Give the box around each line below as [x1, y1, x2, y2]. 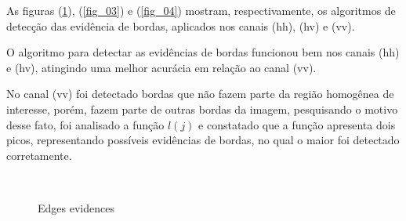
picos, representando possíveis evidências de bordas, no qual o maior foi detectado [6, 132, 400, 148]
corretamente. [6, 147, 72, 163]
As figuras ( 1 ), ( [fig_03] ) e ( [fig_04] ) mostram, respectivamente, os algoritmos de [6, 2, 396, 18]
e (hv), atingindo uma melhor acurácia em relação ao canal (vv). [6, 59, 317, 75]
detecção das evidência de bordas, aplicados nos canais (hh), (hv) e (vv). [6, 17, 355, 34]
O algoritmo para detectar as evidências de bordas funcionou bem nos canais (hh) [6, 44, 400, 60]
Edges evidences [38, 199, 114, 216]
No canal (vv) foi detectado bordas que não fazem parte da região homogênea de [6, 85, 394, 102]
